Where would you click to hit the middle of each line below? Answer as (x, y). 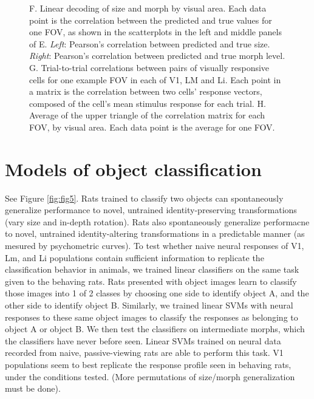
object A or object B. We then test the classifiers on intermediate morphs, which (155, 329)
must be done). (33, 388)
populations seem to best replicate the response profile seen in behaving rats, (148, 364)
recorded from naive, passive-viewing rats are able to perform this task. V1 (144, 353)
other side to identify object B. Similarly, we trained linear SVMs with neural (149, 305)
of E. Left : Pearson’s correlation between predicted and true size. (150, 43)
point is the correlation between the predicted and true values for (151, 20)
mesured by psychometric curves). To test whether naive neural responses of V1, (155, 246)
